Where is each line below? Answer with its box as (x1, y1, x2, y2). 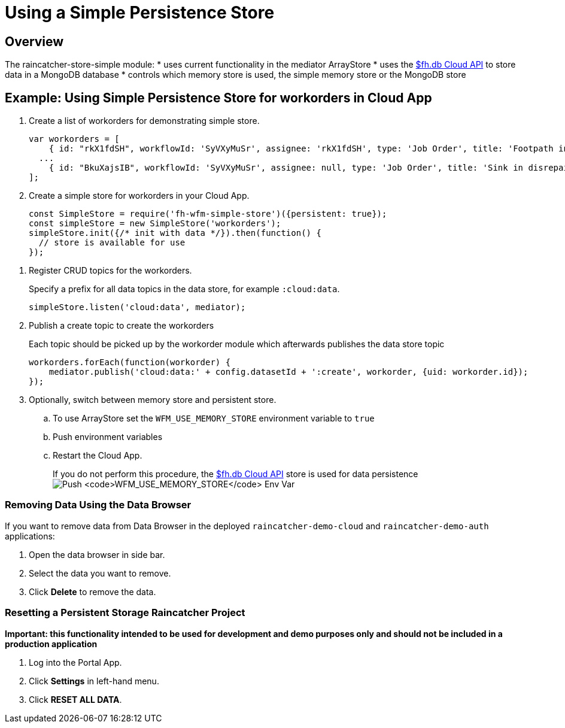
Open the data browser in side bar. (29, 549, 165, 560)
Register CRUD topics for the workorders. (29, 265, 192, 276)
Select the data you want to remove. (29, 568, 171, 578)
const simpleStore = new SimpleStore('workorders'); (29, 219, 281, 229)
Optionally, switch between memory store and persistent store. (29, 395, 277, 405)
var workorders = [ (29, 134, 120, 144)
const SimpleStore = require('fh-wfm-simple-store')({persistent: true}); (29, 209, 387, 219)
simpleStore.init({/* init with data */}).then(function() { (29, 228, 321, 238)
